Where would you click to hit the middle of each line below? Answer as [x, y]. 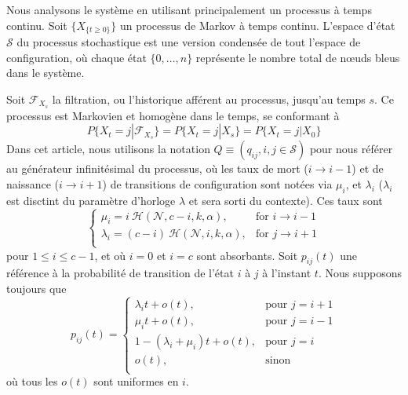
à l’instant [287, 273]
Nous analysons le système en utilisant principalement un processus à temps [189, 9]
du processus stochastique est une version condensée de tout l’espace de [189, 42]
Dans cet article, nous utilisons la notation [108, 149]
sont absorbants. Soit [247, 255]
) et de [368, 168]
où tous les [32, 381]
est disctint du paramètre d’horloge [91, 200]
